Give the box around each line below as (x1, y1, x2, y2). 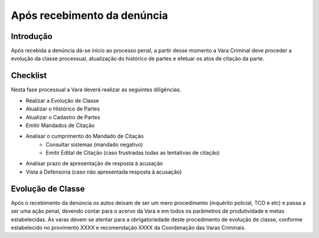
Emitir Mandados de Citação (25, 122, 95, 129)
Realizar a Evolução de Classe (25, 97, 99, 104)
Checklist (11, 71, 47, 81)
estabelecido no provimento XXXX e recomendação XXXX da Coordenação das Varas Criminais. (11, 224, 246, 231)
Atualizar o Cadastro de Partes (25, 113, 100, 120)
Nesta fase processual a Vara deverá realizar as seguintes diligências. (11, 86, 181, 93)
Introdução (11, 31, 53, 41)
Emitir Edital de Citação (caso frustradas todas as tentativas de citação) (45, 149, 220, 157)
